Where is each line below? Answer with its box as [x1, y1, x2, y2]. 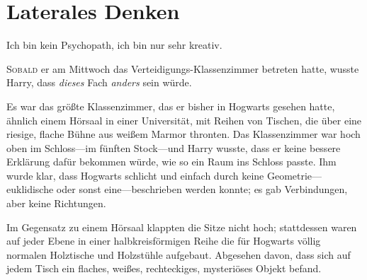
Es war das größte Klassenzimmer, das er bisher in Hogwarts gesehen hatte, [6, 98, 335, 113]
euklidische [6, 182, 54, 197]
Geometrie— [266, 168, 322, 182]
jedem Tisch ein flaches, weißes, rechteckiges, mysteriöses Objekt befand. [6, 261, 322, 276]
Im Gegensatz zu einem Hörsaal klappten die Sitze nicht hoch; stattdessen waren [6, 219, 357, 234]
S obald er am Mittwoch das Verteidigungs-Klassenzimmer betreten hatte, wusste [6, 61, 359, 76]
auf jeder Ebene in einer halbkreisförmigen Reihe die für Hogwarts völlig [6, 233, 321, 248]
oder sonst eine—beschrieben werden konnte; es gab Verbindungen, [56, 182, 348, 197]
